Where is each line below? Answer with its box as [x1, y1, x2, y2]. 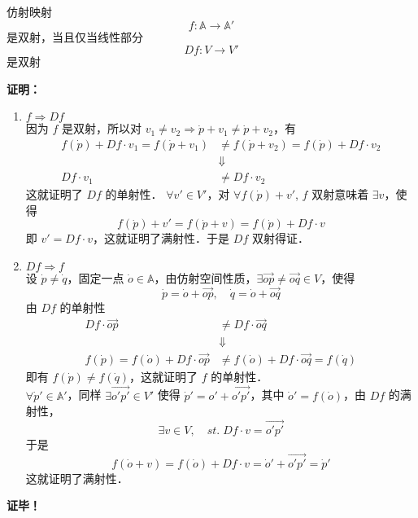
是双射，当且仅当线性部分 [7, 28, 143, 45]
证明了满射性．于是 [127, 230, 230, 247]
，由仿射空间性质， [154, 269, 257, 286]
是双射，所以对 [62, 120, 142, 137]
